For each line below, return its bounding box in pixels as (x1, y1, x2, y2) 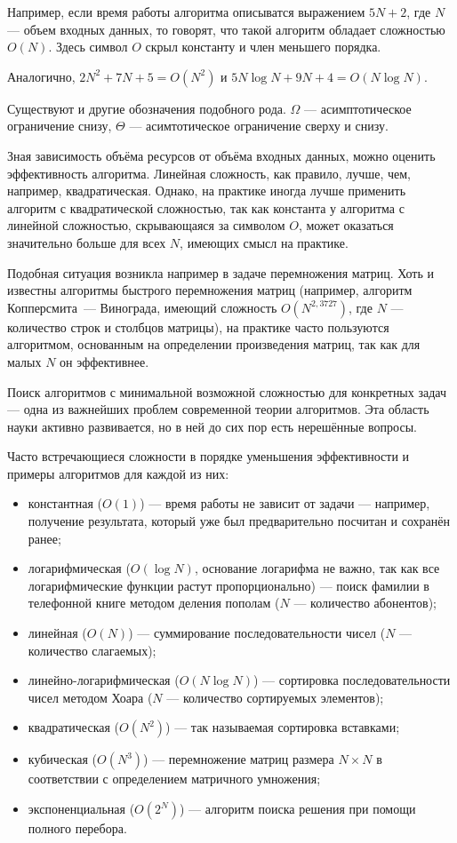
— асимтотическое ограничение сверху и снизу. (129, 116, 389, 135)
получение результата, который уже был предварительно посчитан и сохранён (28, 512, 451, 530)
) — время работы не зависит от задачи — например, (140, 494, 430, 513)
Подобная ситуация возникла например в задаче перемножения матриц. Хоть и (7, 263, 435, 282)
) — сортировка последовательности (253, 671, 451, 689)
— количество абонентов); (293, 593, 437, 612)
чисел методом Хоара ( (28, 688, 153, 706)
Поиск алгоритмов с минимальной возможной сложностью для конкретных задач (7, 382, 446, 401)
